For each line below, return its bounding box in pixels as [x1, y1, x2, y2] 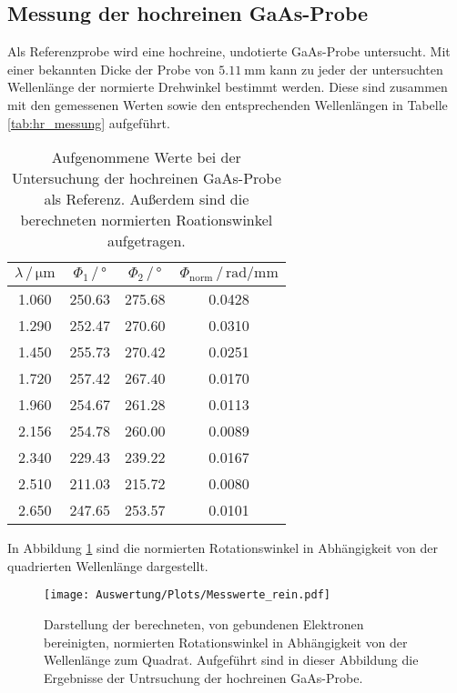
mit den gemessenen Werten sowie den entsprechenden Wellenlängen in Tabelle [7, 95, 448, 114]
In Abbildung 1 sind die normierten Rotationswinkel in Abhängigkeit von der [7, 538, 439, 557]
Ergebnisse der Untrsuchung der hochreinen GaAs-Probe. [44, 668, 363, 687]
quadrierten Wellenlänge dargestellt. [7, 556, 208, 575]
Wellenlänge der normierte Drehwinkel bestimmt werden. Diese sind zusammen [7, 77, 448, 96]
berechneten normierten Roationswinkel [20, 209, 273, 231]
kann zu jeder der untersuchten [269, 59, 443, 78]
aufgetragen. [107, 230, 186, 252]
